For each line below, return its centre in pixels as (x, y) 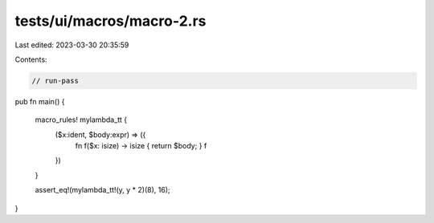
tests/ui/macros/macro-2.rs (111, 21)
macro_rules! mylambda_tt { (81, 120)
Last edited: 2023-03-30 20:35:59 (72, 45)
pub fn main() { (40, 101)
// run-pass (55, 81)
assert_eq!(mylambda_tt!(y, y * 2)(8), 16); (102, 190)
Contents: (31, 59)
